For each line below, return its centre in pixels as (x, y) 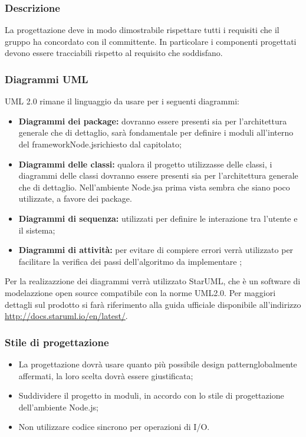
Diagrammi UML (47, 79)
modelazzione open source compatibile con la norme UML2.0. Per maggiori (140, 292)
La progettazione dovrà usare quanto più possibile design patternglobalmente (158, 364)
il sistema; (37, 230)
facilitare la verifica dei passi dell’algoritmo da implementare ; (130, 261)
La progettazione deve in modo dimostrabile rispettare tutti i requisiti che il (142, 30)
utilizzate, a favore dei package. (75, 198)
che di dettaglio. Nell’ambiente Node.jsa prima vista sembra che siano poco (154, 187)
